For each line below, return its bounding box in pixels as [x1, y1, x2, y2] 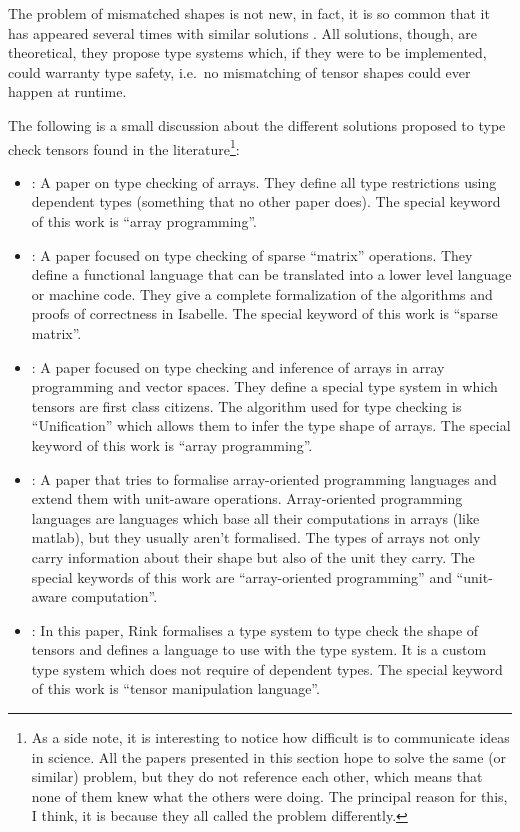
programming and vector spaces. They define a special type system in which [31, 376, 498, 397]
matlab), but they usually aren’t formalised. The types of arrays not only [31, 527, 481, 548]
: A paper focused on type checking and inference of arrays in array [31, 356, 445, 377]
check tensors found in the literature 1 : [8, 135, 240, 159]
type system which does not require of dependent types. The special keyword [31, 658, 503, 679]
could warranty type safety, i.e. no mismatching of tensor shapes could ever [8, 61, 471, 82]
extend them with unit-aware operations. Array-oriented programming [31, 488, 463, 509]
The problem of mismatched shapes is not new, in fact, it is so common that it [8, 3, 490, 23]
